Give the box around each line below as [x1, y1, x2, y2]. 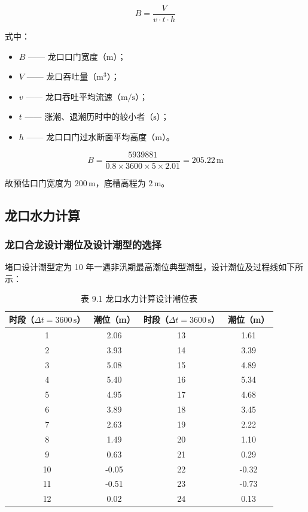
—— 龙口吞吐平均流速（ [26, 90, 121, 102]
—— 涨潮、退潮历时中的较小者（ [25, 110, 154, 123]
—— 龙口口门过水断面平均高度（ [26, 131, 155, 143]
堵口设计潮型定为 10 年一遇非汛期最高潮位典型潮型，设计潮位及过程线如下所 [5, 260, 304, 273]
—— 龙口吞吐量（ [26, 70, 97, 83]
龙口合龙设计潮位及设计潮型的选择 [5, 237, 161, 252]
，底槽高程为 [95, 176, 146, 189]
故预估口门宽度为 [5, 176, 72, 189]
